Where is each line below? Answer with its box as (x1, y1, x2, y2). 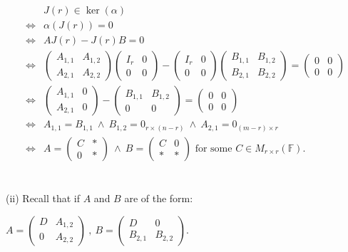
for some (195, 143, 232, 154)
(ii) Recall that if (6, 190, 81, 205)
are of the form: (124, 190, 193, 205)
